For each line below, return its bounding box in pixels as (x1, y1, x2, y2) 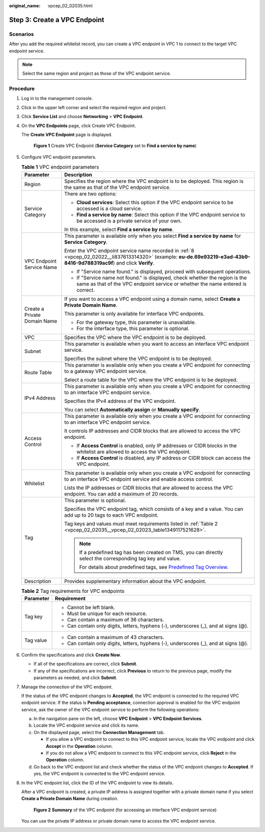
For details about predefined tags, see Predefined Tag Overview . (79, 563, 229, 570)
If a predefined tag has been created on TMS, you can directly (79, 549, 223, 555)
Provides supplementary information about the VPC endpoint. (64, 578, 207, 585)
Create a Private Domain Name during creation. (21, 796, 119, 801)
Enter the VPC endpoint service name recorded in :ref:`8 (64, 247, 194, 254)
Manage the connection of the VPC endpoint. (21, 684, 113, 690)
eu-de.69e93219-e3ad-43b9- (178, 253, 250, 260)
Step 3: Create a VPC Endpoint (9, 15, 105, 24)
